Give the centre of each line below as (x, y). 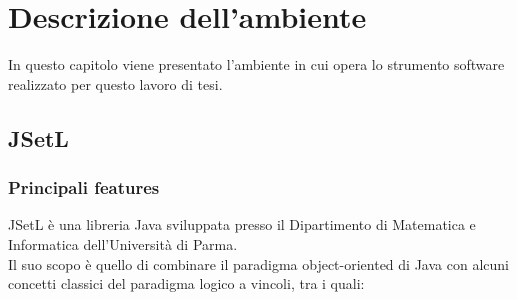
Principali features (84, 187)
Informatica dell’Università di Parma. (123, 243)
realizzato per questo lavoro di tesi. (115, 83)
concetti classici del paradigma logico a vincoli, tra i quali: (186, 283)
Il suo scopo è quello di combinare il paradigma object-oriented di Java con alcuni (258, 263)
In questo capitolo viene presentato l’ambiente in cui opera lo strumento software (256, 64)
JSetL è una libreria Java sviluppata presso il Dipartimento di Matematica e (242, 224)
